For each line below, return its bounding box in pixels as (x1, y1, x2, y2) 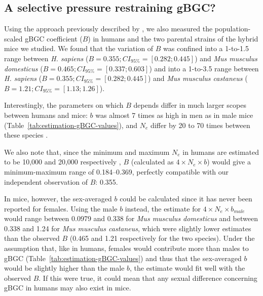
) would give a (207, 156, 251, 167)
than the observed (4, 233, 60, 243)
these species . (4, 130, 48, 140)
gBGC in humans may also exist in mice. (4, 282, 131, 293)
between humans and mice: (4, 109, 88, 120)
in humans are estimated (182, 146, 259, 157)
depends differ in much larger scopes (133, 100, 246, 110)
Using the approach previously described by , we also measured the (4, 23, 213, 34)
